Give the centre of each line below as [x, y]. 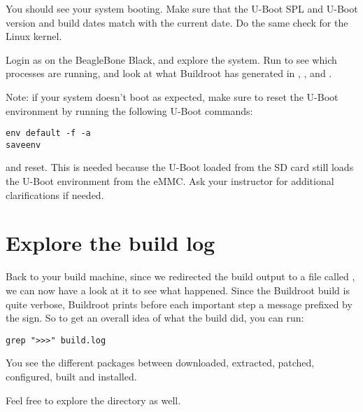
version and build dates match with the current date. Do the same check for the [177, 22]
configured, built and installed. [71, 376]
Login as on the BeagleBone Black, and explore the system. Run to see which [171, 59]
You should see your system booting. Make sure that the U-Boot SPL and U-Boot [182, 8]
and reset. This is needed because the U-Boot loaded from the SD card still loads [180, 167]
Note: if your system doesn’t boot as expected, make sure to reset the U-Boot [172, 96]
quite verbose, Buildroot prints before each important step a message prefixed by [179, 304]
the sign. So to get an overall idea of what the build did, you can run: [155, 318]
